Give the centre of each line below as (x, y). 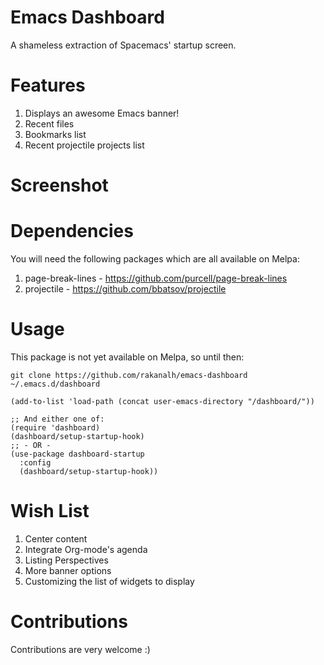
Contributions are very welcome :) (80, 649)
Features (48, 85)
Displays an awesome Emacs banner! (102, 113)
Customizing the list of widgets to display (109, 581)
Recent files (49, 123)
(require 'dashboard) (55, 427)
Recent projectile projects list (84, 145)
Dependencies (72, 231)
